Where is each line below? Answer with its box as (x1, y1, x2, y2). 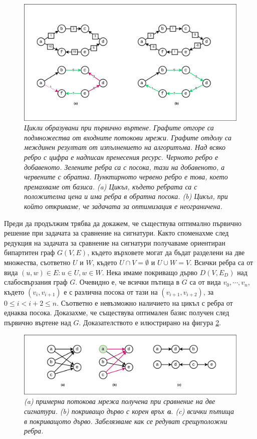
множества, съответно (4, 257, 71, 268)
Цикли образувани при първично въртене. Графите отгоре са (24, 122, 214, 133)
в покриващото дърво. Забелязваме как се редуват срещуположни (24, 415, 227, 426)
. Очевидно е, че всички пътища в (75, 277, 180, 287)
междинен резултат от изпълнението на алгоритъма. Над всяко (24, 142, 225, 152)
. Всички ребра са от (190, 257, 253, 268)
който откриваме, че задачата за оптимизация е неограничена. (24, 201, 222, 211)
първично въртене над (4, 317, 71, 327)
